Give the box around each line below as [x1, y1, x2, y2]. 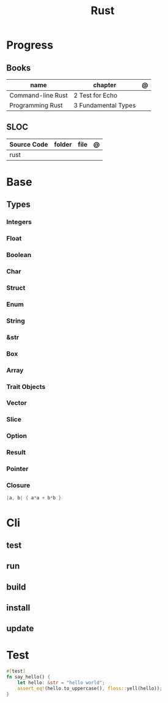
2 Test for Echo [73, 91, 118, 99]
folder [54, 140, 72, 148]
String [6, 317, 26, 325]
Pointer [6, 464, 29, 473]
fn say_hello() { [6, 674, 51, 680]
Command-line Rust [9, 91, 68, 99]
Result [6, 448, 26, 457]
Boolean [6, 251, 32, 259]
